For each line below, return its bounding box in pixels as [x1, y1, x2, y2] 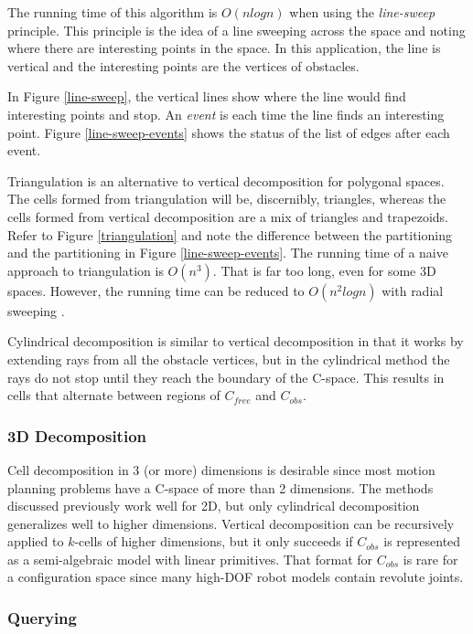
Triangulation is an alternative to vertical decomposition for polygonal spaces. [7, 171, 445, 190]
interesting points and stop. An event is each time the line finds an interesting [7, 104, 445, 123]
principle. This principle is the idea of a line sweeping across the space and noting [7, 20, 466, 39]
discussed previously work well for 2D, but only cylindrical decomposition [7, 496, 420, 515]
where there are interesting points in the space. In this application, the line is [7, 38, 441, 58]
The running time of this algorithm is [7, 3, 218, 21]
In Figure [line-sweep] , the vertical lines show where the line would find [7, 87, 406, 106]
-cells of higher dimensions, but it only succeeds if [74, 532, 353, 551]
